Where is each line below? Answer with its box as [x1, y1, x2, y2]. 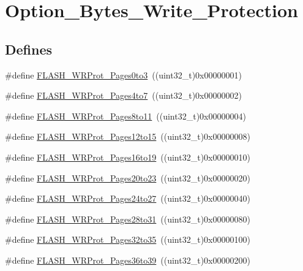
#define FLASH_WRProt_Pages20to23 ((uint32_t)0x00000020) [5, 171, 250, 184]
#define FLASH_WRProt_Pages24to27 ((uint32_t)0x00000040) [5, 192, 250, 205]
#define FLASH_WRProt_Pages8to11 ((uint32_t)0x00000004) [5, 109, 246, 122]
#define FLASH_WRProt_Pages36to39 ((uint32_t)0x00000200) [5, 253, 250, 266]
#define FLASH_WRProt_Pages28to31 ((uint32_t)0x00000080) [5, 212, 250, 225]
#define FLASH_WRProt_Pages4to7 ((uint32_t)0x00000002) [5, 89, 242, 102]
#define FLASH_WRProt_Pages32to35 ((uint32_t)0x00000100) [5, 233, 250, 246]
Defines [5, 39, 53, 58]
